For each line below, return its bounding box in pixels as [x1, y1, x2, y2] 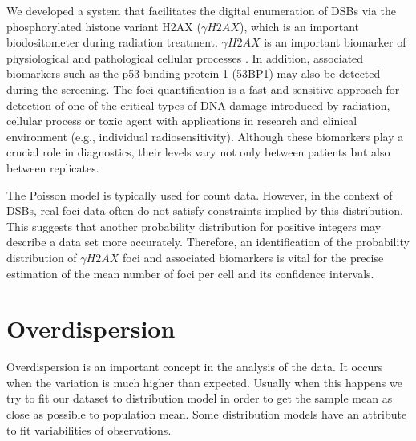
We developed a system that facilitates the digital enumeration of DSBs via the [6, 2, 397, 18]
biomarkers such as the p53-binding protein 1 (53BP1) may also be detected [6, 65, 381, 82]
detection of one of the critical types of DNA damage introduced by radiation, [6, 96, 390, 113]
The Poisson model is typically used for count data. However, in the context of [6, 186, 393, 203]
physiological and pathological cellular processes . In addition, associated [6, 49, 364, 66]
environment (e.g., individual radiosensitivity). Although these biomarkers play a [6, 127, 404, 144]
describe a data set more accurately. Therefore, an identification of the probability [6, 233, 410, 250]
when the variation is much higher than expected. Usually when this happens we [6, 374, 402, 390]
